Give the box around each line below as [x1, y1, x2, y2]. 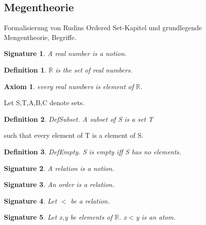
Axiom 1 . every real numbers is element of [4, 81, 134, 91]
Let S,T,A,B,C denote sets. [4, 97, 85, 108]
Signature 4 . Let [4, 195, 57, 206]
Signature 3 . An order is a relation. [4, 179, 114, 189]
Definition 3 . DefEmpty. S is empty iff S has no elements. [4, 146, 182, 156]
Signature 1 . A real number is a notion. [4, 48, 127, 58]
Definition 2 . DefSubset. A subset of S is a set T [4, 113, 153, 124]
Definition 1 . [4, 64, 47, 75]
